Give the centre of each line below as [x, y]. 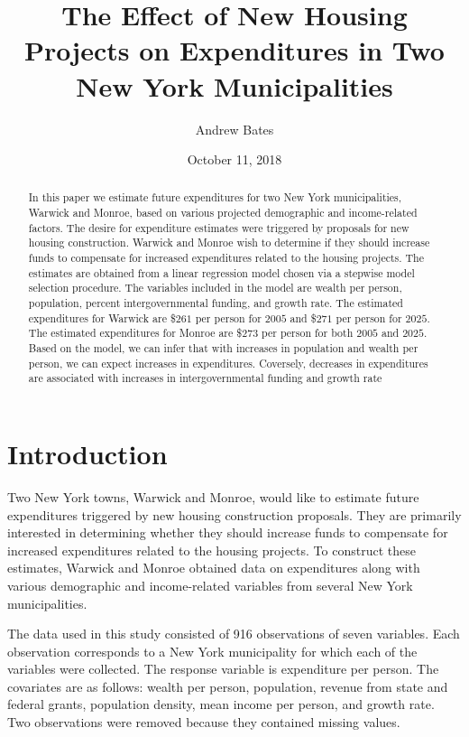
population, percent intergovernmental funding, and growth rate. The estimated [216, 303]
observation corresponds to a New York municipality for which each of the [212, 651]
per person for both [308, 333]
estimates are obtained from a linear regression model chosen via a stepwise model [221, 272]
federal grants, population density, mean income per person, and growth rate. [221, 704]
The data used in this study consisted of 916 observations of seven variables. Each [234, 634]
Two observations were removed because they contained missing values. [204, 722]
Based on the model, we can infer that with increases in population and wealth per [223, 348]
